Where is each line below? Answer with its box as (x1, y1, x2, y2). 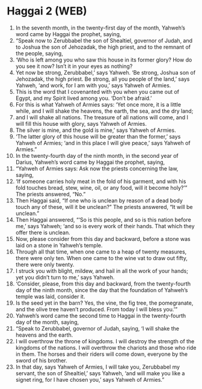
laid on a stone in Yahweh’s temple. (15, 241, 103, 249)
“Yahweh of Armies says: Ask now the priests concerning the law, (15, 164, 179, 172)
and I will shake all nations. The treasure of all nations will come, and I (15, 113, 189, 121)
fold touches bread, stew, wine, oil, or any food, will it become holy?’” (15, 184, 188, 191)
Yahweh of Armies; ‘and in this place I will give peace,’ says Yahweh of (15, 139, 191, 146)
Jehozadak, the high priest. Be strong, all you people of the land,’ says (15, 75, 190, 82)
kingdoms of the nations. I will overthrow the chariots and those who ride (15, 344, 197, 351)
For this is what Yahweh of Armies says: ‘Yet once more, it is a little (15, 101, 182, 108)
